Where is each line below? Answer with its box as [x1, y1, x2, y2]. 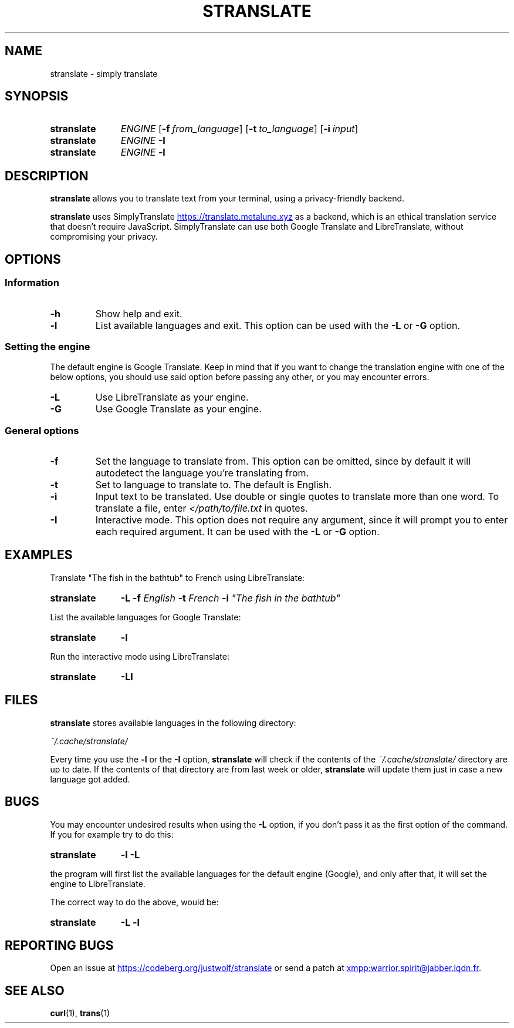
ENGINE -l [120, 146, 165, 159]
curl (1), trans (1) [50, 1008, 110, 1019]
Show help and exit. [95, 307, 182, 320]
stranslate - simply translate [50, 68, 158, 79]
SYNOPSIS [5, 89, 69, 104]
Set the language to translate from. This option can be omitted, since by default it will [95, 455, 471, 467]
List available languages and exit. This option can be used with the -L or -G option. [95, 319, 461, 331]
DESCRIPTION [5, 168, 89, 183]
